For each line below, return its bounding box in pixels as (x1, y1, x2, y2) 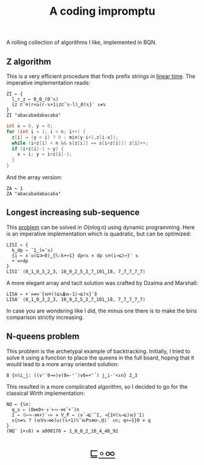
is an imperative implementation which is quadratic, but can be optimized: (6, 230, 192, 237)
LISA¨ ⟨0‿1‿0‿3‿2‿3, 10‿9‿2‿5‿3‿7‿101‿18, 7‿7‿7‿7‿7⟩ (6, 296, 146, 303)
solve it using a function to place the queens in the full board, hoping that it (6, 354, 195, 361)
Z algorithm (6, 56, 52, 67)
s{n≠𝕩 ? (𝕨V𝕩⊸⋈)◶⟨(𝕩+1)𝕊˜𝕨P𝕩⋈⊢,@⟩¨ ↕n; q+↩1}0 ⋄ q (12, 417, 151, 424)
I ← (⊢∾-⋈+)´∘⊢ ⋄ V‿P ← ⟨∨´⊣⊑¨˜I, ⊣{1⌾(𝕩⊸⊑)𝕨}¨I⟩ (12, 412, 145, 418)
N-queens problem (6, 331, 80, 342)
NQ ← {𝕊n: (6, 401, 32, 407)
